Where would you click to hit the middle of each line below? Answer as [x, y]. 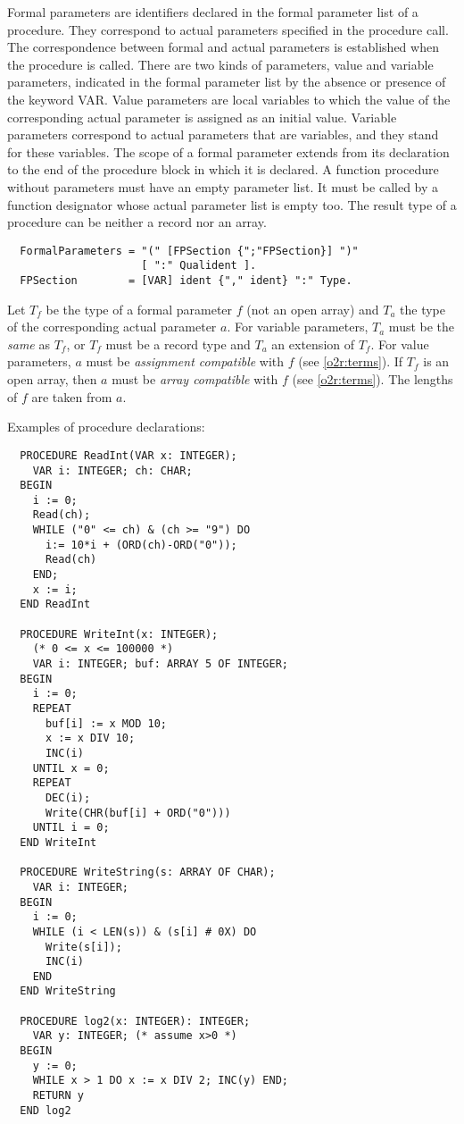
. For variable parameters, [298, 327]
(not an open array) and [313, 309]
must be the [422, 327]
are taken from [72, 396]
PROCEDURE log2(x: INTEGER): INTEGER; [135, 1021]
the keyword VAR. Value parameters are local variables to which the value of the [229, 99]
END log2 [46, 1110]
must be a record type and [178, 344]
